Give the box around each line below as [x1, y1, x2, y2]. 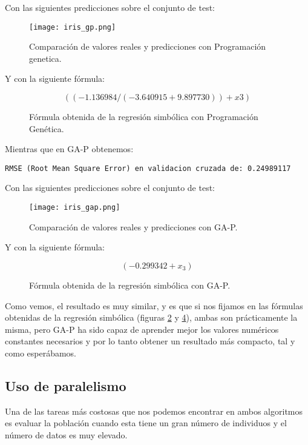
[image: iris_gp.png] [29, 22, 116, 32]
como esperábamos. [5, 346, 77, 359]
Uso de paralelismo [5, 376, 126, 395]
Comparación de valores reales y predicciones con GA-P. [29, 220, 238, 233]
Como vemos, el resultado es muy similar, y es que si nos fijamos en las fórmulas [5, 299, 303, 312]
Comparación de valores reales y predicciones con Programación [29, 40, 266, 53]
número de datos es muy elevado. [5, 428, 128, 441]
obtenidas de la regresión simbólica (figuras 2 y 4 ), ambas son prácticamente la [5, 311, 298, 324]
